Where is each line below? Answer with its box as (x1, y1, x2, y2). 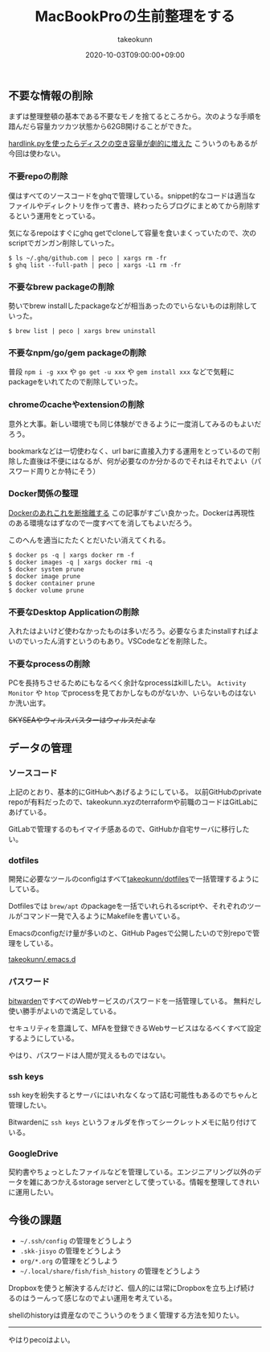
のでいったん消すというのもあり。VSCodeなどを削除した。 (14, 636, 211, 646)
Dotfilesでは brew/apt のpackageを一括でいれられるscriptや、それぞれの (8, 902, 247, 911)
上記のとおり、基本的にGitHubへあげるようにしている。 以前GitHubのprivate (8, 787, 262, 797)
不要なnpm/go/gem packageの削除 (8, 347, 147, 358)
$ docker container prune (8, 579, 95, 587)
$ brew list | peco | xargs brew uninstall (8, 327, 157, 335)
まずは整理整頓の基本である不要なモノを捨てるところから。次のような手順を (8, 112, 262, 121)
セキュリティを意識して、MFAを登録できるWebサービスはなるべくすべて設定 (8, 1023, 262, 1033)
